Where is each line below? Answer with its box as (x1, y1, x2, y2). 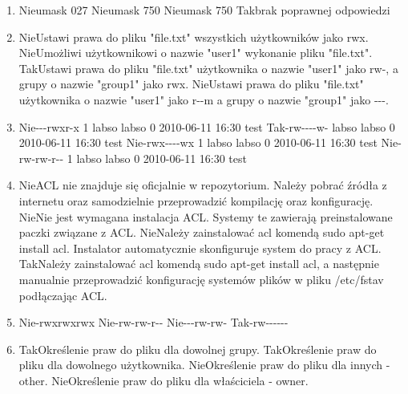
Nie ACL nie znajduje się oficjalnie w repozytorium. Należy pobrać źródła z (18, 177, 387, 193)
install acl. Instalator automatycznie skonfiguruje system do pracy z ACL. (18, 239, 382, 256)
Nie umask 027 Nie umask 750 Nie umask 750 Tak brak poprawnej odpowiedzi (18, 2, 390, 18)
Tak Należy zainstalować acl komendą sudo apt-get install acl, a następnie (18, 255, 379, 272)
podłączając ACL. (18, 286, 107, 303)
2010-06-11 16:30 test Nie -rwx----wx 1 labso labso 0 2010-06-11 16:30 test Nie (18, 134, 398, 151)
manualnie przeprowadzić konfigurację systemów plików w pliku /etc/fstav (18, 270, 384, 287)
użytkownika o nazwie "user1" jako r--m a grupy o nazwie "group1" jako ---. (18, 91, 389, 108)
